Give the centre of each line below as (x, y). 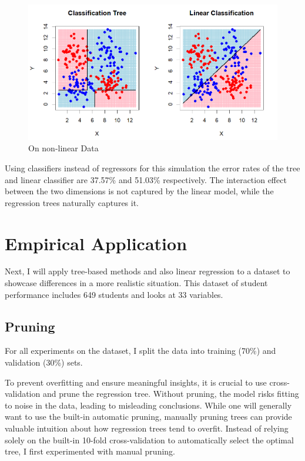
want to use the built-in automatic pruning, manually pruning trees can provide (148, 417)
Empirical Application (96, 243)
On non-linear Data (63, 148)
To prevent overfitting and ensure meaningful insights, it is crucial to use (136, 382)
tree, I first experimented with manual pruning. (90, 451)
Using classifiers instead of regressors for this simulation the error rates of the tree (152, 168)
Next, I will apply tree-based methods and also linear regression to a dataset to (148, 271)
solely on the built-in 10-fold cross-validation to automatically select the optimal (149, 440)
